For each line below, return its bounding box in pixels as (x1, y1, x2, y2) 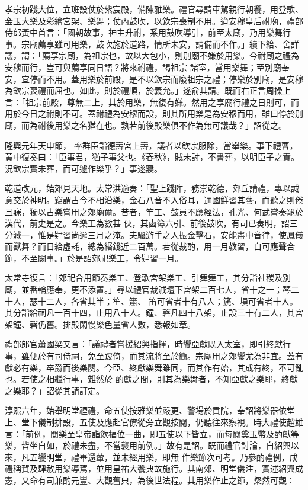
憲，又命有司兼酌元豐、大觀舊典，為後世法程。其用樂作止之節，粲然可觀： (5, 473, 295, 486)
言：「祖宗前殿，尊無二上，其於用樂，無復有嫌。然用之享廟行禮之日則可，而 (5, 95, 299, 108)
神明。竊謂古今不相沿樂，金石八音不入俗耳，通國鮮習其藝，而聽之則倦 (29, 193, 303, 206)
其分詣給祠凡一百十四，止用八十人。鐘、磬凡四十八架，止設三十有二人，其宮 (5, 306, 303, 319)
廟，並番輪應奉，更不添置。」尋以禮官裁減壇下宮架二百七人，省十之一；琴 (5, 283, 291, 296)
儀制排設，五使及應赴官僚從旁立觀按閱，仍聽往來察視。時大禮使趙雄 (37, 416, 303, 428)
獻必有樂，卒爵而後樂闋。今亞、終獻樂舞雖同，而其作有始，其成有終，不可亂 (5, 361, 303, 373)
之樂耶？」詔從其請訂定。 (5, 384, 104, 396)
